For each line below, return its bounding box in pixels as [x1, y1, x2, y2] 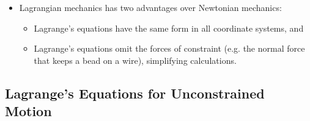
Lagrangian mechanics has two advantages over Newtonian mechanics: [19, 1, 282, 13]
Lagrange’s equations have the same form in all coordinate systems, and [34, 21, 304, 34]
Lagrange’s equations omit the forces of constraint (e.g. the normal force [34, 42, 305, 55]
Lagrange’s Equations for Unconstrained [5, 83, 265, 102]
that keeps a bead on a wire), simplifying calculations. [34, 54, 237, 66]
